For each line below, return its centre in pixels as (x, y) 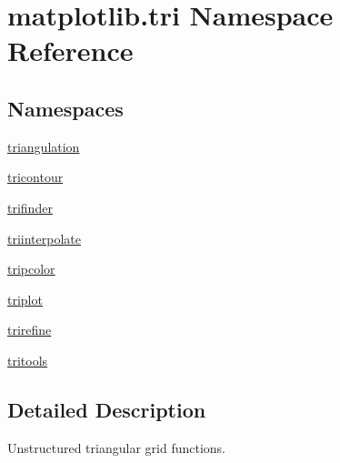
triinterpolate (44, 238)
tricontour (35, 177)
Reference (70, 50)
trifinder (30, 207)
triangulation (44, 146)
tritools (28, 360)
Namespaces (65, 108)
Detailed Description (107, 409)
